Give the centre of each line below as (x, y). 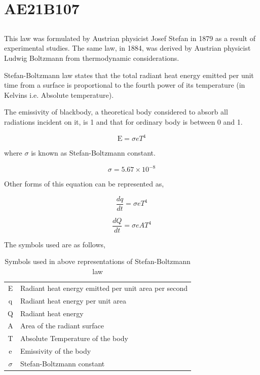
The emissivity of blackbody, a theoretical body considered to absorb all (116, 112)
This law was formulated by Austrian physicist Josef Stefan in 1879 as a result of (130, 38)
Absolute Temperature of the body (74, 338)
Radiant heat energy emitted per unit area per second (104, 288)
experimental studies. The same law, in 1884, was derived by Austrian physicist (127, 48)
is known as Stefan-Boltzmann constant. (93, 153)
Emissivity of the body (55, 351)
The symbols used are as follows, (55, 244)
